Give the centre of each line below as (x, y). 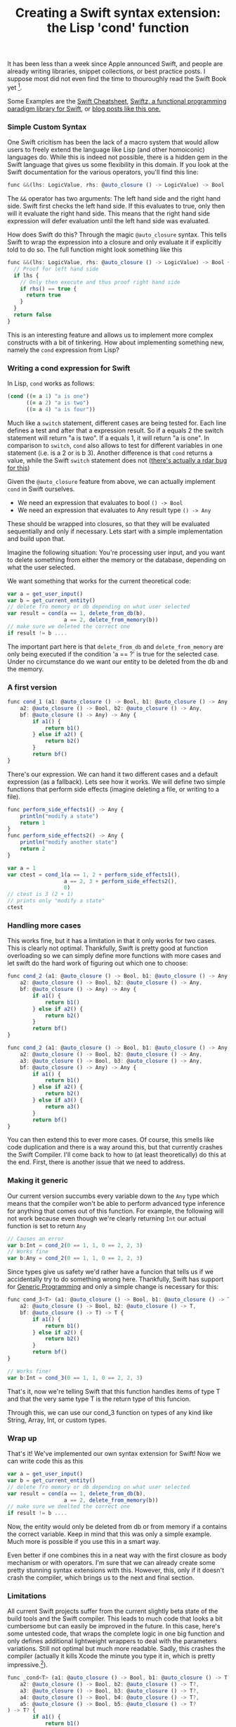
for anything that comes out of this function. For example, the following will (116, 1211)
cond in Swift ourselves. (41, 489)
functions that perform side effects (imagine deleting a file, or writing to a (113, 789)
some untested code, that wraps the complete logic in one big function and (116, 1634)
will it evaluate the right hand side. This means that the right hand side (109, 213)
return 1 (33, 823)
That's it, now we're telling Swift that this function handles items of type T (114, 1391)
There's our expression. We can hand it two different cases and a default (113, 774)
